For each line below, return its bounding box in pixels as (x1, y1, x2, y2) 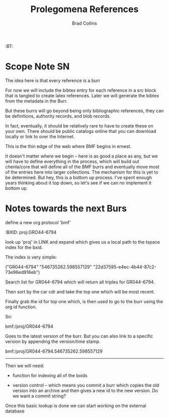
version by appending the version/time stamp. (5, 338, 101, 344)
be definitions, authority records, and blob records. (5, 113, 111, 119)
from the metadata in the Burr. (5, 98, 68, 104)
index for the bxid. (5, 244, 43, 250)
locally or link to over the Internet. (5, 133, 75, 140)
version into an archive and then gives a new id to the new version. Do (12, 387, 158, 393)
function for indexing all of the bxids (12, 372, 88, 378)
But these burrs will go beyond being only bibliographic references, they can (5, 107, 164, 114)
